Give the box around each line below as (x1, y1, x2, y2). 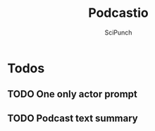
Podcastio (87, 5, 149, 21)
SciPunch (104, 28, 132, 37)
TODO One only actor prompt (7, 88, 137, 100)
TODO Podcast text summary (7, 112, 139, 124)
